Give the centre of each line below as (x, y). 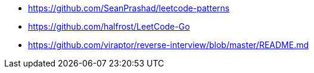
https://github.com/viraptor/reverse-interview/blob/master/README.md (169, 45)
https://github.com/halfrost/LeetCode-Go (109, 26)
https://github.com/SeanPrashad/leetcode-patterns (129, 8)
